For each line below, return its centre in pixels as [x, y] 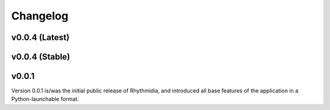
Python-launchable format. [45, 99]
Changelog [40, 16]
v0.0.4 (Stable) [41, 57]
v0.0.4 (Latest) [40, 37]
